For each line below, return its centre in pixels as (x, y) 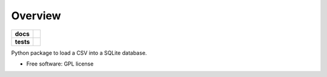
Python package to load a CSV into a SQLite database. (79, 53)
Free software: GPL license (60, 64)
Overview (36, 16)
